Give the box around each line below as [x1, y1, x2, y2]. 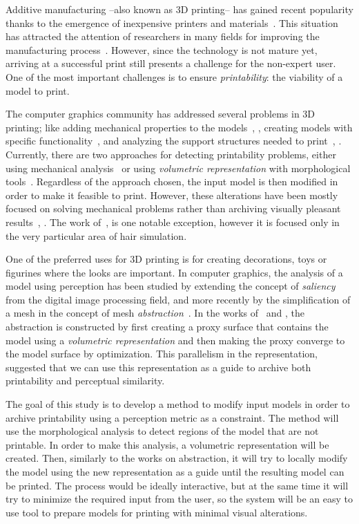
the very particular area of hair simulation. [6, 228, 187, 243]
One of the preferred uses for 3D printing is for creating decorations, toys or [6, 252, 327, 266]
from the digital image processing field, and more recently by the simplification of [6, 292, 351, 306]
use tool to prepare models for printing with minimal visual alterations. [6, 505, 308, 519]
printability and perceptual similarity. [6, 373, 165, 388]
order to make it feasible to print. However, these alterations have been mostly [6, 187, 338, 202]
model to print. [6, 83, 70, 97]
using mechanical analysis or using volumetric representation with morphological [6, 160, 351, 175]
